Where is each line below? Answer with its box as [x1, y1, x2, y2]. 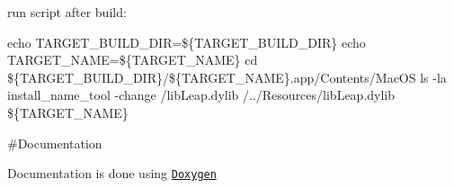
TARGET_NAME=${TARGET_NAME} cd [7, 50, 258, 69]
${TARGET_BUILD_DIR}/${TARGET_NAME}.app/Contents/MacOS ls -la [7, 67, 447, 86]
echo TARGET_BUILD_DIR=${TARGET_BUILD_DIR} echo [7, 32, 366, 51]
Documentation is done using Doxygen [7, 164, 217, 183]
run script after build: [7, 3, 127, 21]
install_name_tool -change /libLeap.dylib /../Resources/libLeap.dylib [7, 85, 396, 104]
